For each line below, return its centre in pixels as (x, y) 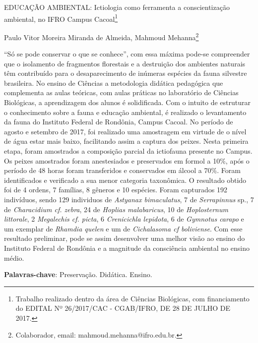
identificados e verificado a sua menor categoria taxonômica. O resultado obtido (125, 180)
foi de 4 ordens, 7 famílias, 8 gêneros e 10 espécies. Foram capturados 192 (116, 190)
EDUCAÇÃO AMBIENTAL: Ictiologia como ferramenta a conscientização (117, 7)
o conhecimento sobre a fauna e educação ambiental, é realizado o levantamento (125, 112)
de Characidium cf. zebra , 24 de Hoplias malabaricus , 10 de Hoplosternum (116, 209)
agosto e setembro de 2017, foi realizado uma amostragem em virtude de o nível (125, 131)
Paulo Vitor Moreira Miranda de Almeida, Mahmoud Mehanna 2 (101, 36)
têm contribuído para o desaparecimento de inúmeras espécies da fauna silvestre (126, 73)
